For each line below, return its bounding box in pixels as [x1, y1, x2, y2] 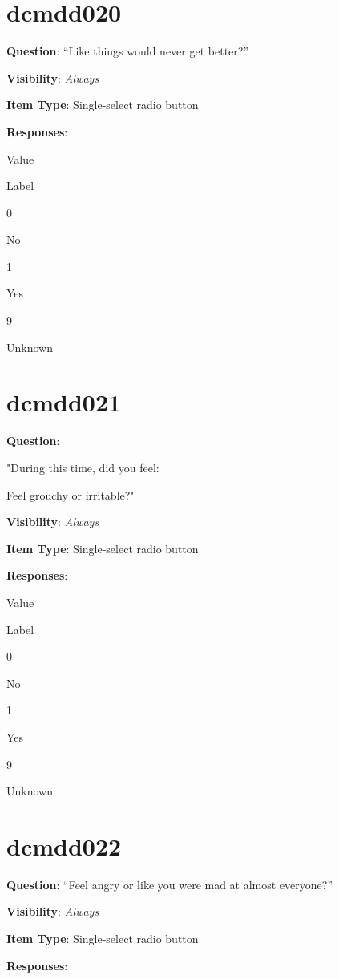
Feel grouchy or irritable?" [6, 486, 135, 503]
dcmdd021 [6, 386, 122, 419]
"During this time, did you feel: [6, 459, 159, 475]
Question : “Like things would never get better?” [6, 42, 248, 59]
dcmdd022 [6, 829, 122, 862]
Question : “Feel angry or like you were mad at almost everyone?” [6, 876, 333, 892]
